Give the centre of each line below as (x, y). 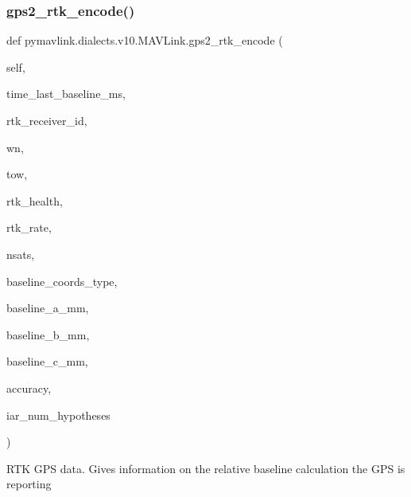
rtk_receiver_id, (47, 120)
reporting (29, 484)
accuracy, (29, 387)
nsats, (21, 254)
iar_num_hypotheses (58, 415)
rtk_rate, (29, 227)
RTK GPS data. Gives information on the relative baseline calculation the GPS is (206, 468)
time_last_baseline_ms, (66, 94)
